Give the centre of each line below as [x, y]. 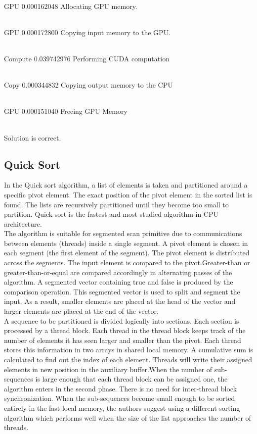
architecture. [23, 223]
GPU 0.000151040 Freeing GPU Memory [66, 111]
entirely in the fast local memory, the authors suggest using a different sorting [122, 408]
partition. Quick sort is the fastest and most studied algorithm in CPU [111, 214]
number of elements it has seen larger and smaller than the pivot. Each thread [123, 340]
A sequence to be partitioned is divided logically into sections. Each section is [122, 320]
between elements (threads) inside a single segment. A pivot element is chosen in [126, 243]
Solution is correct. [33, 137]
